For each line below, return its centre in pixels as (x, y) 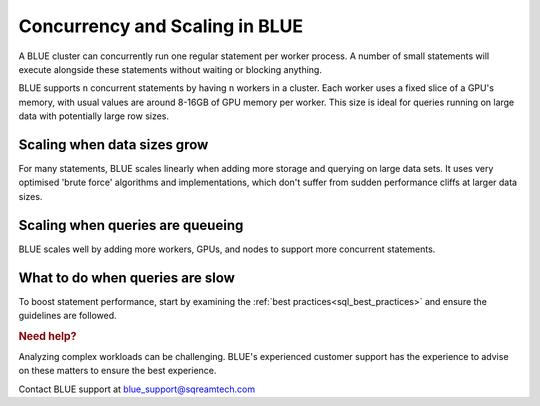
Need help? (47, 336)
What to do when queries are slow (126, 277)
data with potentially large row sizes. (94, 116)
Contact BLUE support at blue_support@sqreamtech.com (136, 389)
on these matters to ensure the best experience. (117, 371)
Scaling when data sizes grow (113, 144)
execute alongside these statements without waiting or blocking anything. (170, 69)
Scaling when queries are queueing (131, 225)
